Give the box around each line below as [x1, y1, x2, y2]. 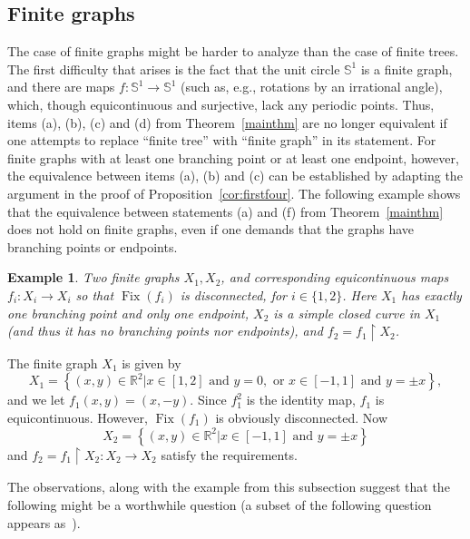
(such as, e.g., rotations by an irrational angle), [181, 77, 443, 96]
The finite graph [7, 353, 98, 372]
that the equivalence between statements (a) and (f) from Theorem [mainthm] [7, 201, 444, 220]
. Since [190, 390, 227, 409]
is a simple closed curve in [273, 303, 420, 322]
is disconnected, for [180, 285, 287, 304]
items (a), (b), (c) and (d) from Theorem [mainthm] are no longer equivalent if [7, 113, 447, 132]
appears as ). [7, 513, 81, 532]
